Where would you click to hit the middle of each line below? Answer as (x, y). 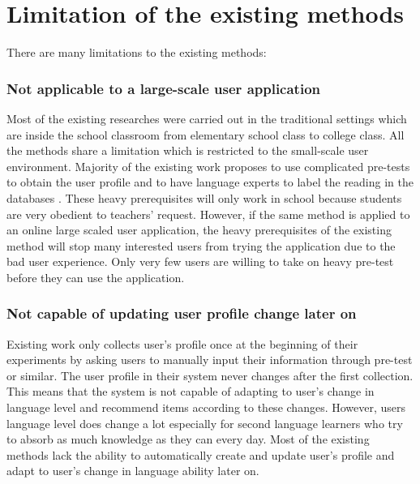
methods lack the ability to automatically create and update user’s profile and (201, 454)
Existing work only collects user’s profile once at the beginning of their (182, 343)
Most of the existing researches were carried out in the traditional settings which (207, 118)
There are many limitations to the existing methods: (137, 52)
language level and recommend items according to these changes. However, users (206, 407)
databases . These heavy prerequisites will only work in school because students (204, 197)
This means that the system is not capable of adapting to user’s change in (191, 391)
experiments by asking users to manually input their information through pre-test (210, 360)
